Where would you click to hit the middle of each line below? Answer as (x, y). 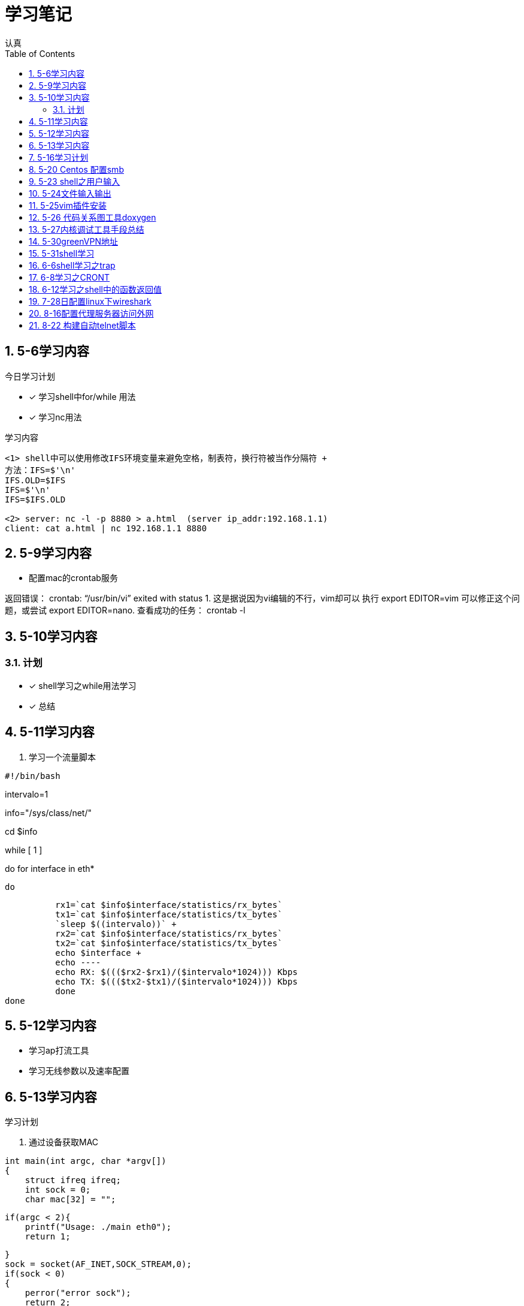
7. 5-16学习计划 (59, 157)
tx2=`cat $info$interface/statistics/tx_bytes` (169, 943)
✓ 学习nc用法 (55, 417)
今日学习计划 (30, 376)
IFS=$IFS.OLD (35, 499)
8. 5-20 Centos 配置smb (76, 169)
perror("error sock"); (78, 1293)
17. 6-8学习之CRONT (69, 277)
